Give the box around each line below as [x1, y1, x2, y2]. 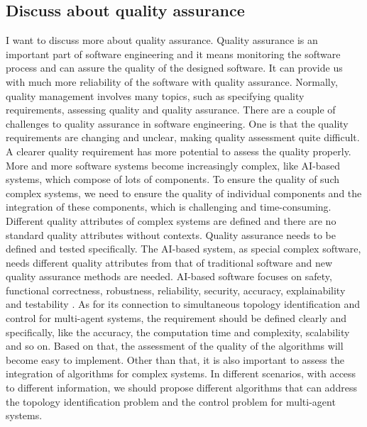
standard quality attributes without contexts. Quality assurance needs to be [6, 227, 336, 242]
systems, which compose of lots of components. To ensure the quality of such [6, 172, 339, 187]
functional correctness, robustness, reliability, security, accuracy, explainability [6, 282, 346, 297]
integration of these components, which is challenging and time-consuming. [6, 199, 332, 214]
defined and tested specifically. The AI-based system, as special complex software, [6, 241, 361, 256]
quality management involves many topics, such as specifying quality [6, 88, 305, 103]
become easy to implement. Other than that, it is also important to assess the [6, 352, 344, 367]
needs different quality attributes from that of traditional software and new [6, 255, 333, 270]
